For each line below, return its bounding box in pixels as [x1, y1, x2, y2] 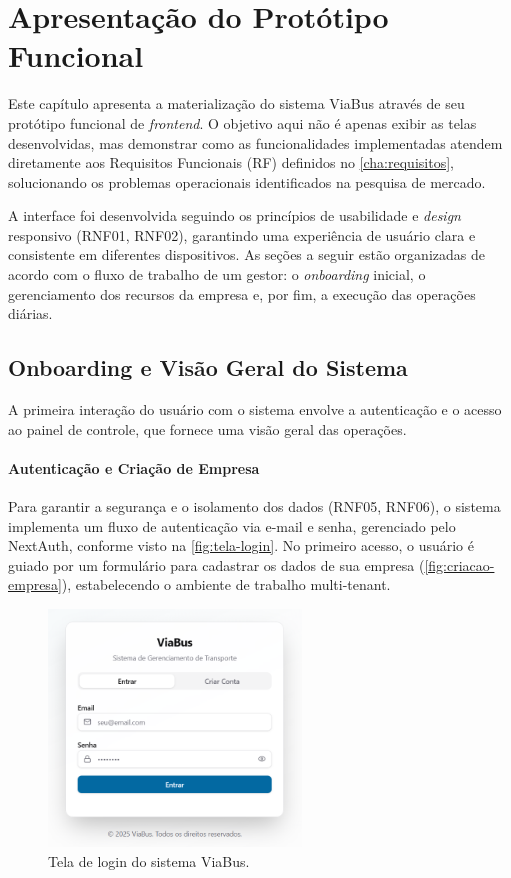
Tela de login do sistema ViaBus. [48, 850, 250, 871]
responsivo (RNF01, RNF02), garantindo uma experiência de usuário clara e [8, 224, 476, 245]
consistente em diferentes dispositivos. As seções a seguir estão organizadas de [8, 244, 485, 265]
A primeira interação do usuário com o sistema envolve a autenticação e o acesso [8, 399, 502, 420]
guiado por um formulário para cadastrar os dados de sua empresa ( [8, 554, 425, 575]
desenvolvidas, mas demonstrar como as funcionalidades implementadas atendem [8, 132, 503, 153]
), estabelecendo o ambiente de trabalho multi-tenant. [61, 574, 391, 595]
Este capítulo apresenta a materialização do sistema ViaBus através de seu [8, 93, 465, 114]
